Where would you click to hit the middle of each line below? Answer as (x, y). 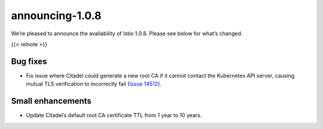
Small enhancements (51, 101)
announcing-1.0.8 (56, 16)
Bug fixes (29, 61)
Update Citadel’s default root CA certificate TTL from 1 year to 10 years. (114, 115)
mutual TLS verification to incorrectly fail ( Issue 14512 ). (94, 84)
